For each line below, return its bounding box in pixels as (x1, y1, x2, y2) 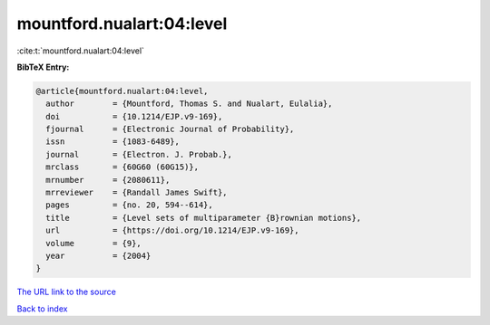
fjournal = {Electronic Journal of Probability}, (45, 124, 295, 135)
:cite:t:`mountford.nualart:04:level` (16, 45, 145, 56)
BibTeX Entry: (16, 62, 70, 72)
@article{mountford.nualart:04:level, (35, 86, 209, 96)
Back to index (16, 303, 68, 314)
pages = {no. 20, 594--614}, (45, 200, 213, 210)
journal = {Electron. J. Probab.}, (45, 149, 233, 159)
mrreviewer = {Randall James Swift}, (45, 187, 228, 198)
